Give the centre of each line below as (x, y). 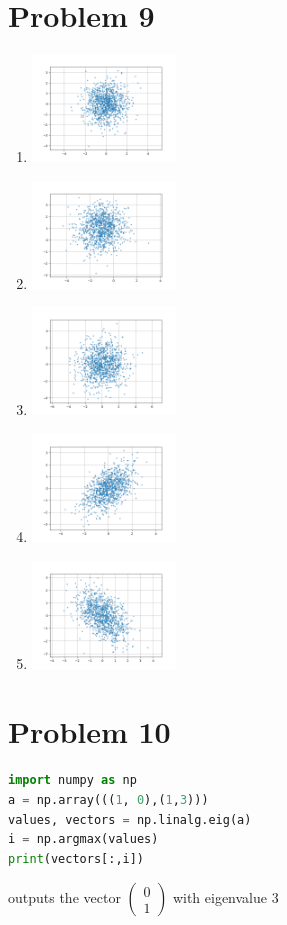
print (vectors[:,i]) (76, 858)
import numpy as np (72, 780)
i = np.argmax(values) (83, 839)
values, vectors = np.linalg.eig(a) (130, 819)
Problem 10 (89, 731)
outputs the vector (64, 897)
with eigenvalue (219, 897)
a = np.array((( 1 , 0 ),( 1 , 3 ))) (108, 799)
